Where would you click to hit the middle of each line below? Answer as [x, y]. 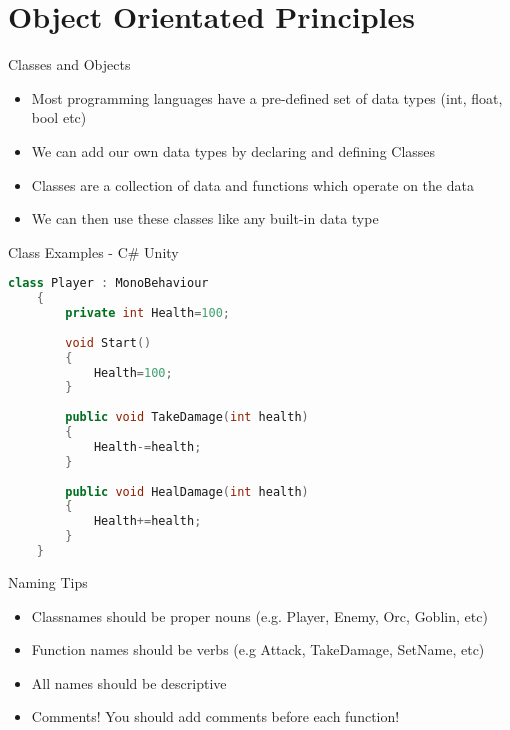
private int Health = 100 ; [148, 313]
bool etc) [59, 117]
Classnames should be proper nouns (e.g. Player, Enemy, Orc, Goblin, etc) [259, 615]
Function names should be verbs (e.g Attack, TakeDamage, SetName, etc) [258, 649]
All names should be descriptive [129, 682]
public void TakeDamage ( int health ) [187, 417]
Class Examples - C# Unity [93, 251]
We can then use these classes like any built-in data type [205, 218]
